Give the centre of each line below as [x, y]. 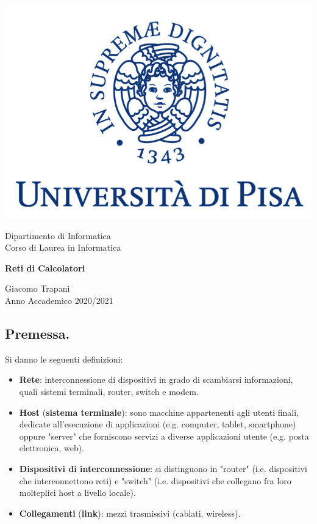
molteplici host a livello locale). [77, 493]
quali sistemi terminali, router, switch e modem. [109, 392]
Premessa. [37, 334]
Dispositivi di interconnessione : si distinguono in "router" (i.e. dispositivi [163, 468]
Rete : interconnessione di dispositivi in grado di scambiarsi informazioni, [156, 379]
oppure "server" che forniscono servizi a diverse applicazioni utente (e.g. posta [164, 436]
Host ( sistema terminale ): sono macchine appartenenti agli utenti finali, [159, 412]
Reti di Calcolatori [45, 268]
